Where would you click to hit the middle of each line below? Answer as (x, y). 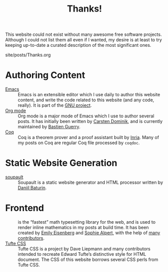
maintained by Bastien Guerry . (49, 127)
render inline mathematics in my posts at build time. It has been (83, 227)
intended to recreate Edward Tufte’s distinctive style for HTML (82, 254)
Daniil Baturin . (32, 188)
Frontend (25, 208)
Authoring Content (45, 75)
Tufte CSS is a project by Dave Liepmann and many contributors (84, 249)
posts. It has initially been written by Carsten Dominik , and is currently (90, 121)
